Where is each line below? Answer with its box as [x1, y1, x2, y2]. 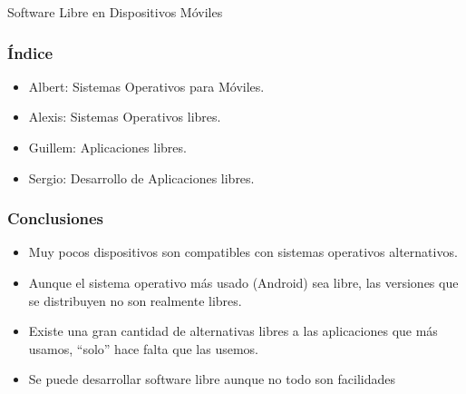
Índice [7, 41, 53, 64]
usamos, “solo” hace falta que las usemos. [28, 339, 258, 358]
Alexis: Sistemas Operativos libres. [28, 107, 221, 126]
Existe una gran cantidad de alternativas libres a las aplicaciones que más [28, 321, 438, 340]
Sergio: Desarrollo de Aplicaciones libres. [28, 168, 255, 187]
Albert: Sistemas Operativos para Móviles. [28, 76, 265, 95]
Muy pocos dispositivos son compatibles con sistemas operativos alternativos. [28, 242, 458, 261]
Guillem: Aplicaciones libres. [28, 138, 187, 156]
